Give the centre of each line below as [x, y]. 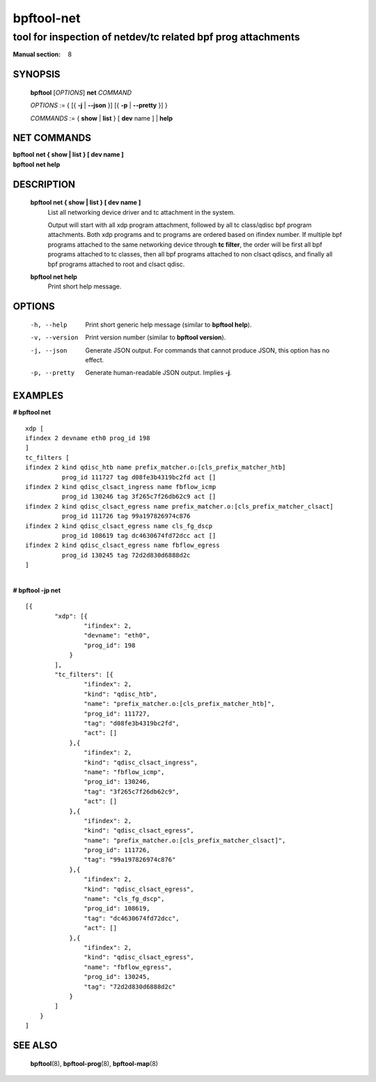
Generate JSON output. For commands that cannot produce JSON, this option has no [207, 350]
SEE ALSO [35, 1045]
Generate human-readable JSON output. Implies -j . [158, 373]
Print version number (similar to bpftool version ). [156, 337]
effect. [95, 360]
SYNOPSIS [37, 74]
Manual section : [37, 54]
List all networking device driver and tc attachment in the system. [141, 212]
